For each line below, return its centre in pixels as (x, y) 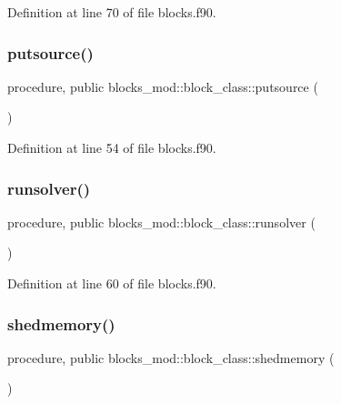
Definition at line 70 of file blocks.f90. (112, 12)
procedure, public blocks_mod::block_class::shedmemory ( (171, 357)
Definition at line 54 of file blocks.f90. (112, 147)
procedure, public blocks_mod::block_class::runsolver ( (161, 222)
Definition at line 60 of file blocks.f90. (112, 283)
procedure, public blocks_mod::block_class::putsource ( (163, 86)
